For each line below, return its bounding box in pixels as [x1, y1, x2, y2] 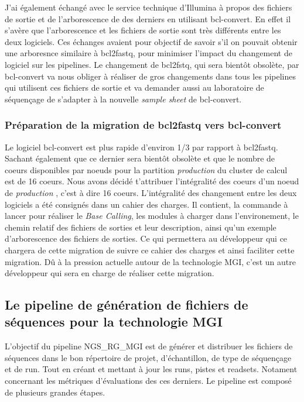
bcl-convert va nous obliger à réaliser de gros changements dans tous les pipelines [5, 70, 296, 82]
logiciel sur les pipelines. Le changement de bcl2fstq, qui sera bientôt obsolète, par [5, 58, 299, 70]
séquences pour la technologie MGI [5, 312, 223, 331]
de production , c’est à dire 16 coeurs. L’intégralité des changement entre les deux [5, 186, 297, 198]
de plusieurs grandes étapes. [5, 386, 105, 398]
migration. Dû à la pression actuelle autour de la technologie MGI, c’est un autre [5, 255, 296, 267]
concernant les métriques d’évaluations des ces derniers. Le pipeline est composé [5, 374, 292, 387]
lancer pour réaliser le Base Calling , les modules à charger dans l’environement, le [5, 209, 299, 222]
